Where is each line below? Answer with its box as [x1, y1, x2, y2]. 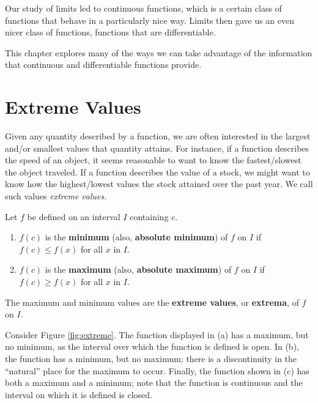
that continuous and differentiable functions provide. [5, 58, 202, 71]
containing [130, 210, 169, 223]
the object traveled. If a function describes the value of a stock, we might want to [5, 165, 310, 178]
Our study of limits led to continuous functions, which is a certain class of [5, 2, 282, 14]
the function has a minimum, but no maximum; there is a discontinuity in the [5, 352, 297, 364]
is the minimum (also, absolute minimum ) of [45, 231, 228, 243]
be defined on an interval [27, 210, 120, 223]
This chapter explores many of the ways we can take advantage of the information [5, 46, 312, 59]
